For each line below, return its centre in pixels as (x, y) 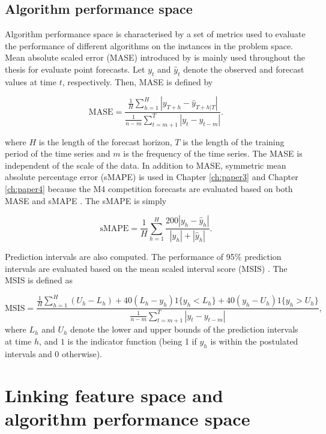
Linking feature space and (114, 395)
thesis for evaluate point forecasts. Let (75, 69)
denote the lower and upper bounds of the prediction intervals (184, 329)
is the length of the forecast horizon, (105, 141)
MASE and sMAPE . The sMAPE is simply (86, 200)
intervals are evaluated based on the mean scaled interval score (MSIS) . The (146, 268)
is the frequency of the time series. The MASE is (213, 153)
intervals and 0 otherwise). (54, 353)
